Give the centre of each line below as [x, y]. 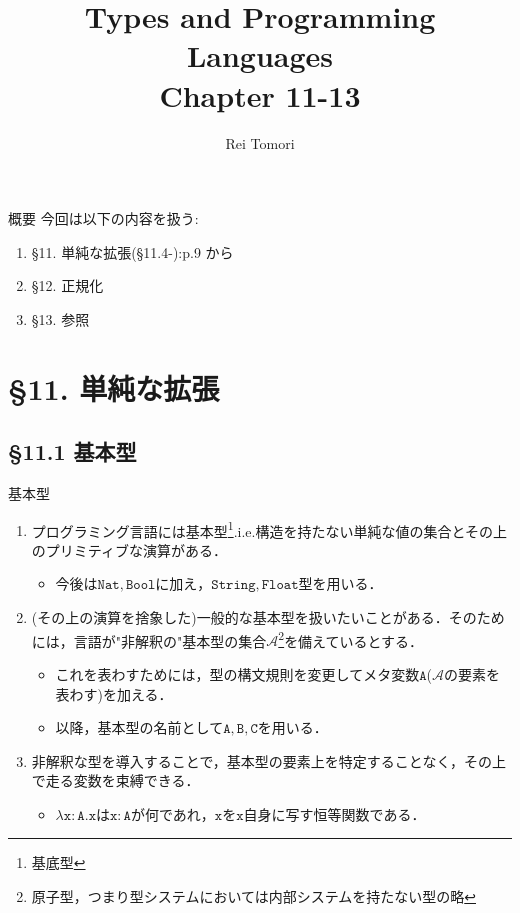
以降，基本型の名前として [139, 727]
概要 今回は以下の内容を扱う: [103, 218]
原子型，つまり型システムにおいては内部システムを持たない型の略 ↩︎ [253, 896]
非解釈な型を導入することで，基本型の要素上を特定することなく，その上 [268, 760]
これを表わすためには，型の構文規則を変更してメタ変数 [237, 673]
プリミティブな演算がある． [136, 549]
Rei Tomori [260, 142]
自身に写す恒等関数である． [334, 813]
